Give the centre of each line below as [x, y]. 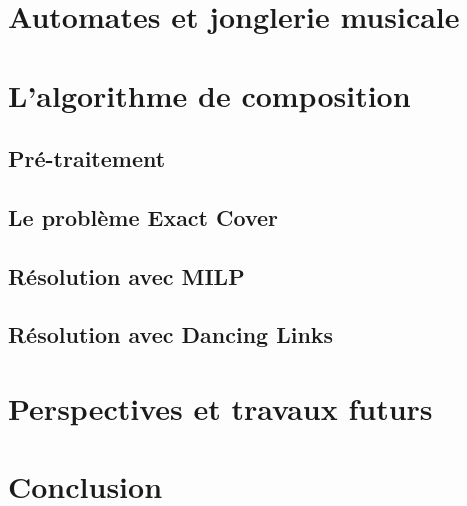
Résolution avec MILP [126, 275]
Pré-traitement [87, 158]
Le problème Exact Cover [143, 216]
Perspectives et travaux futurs [220, 408]
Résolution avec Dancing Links [171, 334]
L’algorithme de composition [209, 94]
